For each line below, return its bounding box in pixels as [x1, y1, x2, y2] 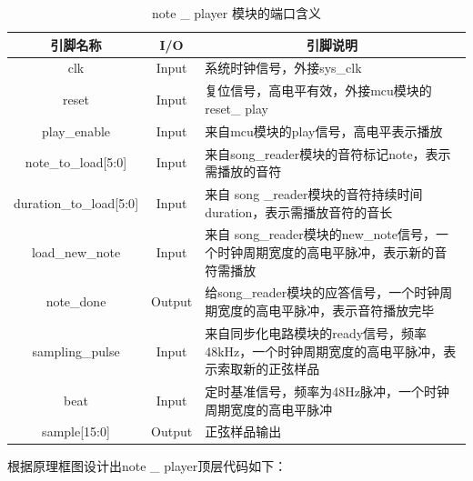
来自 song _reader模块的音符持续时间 [205, 185, 423, 203]
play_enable [41, 121, 111, 140]
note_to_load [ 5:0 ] [25, 153, 127, 172]
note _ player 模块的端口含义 [152, 4, 321, 22]
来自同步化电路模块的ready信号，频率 [205, 323, 428, 342]
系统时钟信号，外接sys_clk [205, 58, 362, 77]
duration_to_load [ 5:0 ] [14, 193, 139, 212]
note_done [45, 292, 106, 311]
